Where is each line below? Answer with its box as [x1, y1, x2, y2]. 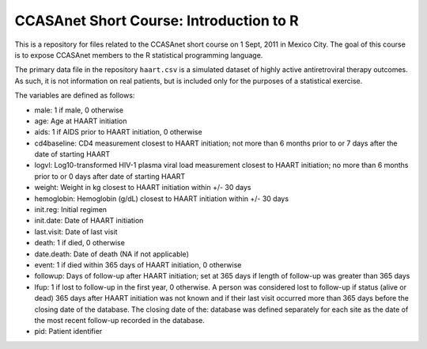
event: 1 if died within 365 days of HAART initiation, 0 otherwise [34, 260, 242, 269]
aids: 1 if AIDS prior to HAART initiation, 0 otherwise [34, 127, 202, 137]
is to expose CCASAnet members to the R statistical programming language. [14, 50, 263, 59]
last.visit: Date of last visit [34, 226, 118, 237]
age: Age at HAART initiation [34, 116, 127, 126]
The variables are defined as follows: [14, 91, 135, 101]
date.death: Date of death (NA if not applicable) [34, 249, 189, 259]
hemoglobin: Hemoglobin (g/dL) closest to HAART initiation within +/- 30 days [34, 194, 289, 203]
